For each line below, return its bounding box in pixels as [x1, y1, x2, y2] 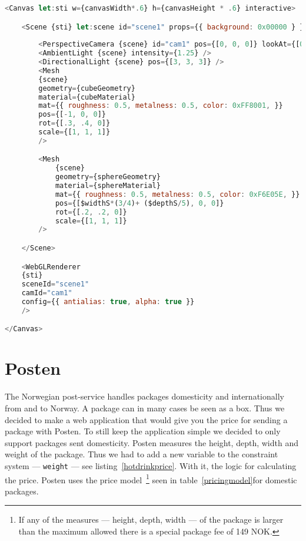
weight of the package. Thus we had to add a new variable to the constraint [5, 448, 278, 460]
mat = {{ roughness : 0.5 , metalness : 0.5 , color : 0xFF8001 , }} [38, 101, 283, 110]
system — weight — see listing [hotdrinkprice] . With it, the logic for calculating [5, 459, 297, 471]
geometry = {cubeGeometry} [38, 84, 135, 93]
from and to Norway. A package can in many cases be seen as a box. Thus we [5, 402, 285, 414]
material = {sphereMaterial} [55, 182, 161, 190]
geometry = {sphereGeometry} [55, 173, 161, 182]
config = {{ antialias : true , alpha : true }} [21, 298, 195, 306]
